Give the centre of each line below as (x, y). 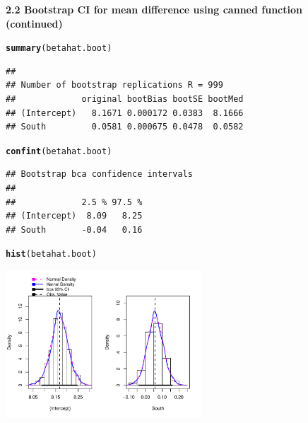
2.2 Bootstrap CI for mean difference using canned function (154, 9)
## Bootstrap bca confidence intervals (99, 174)
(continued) (34, 23)
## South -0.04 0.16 (74, 230)
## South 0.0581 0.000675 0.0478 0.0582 (125, 127)
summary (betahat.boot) (59, 48)
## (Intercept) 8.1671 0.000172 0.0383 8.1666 (125, 113)
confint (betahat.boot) (59, 151)
